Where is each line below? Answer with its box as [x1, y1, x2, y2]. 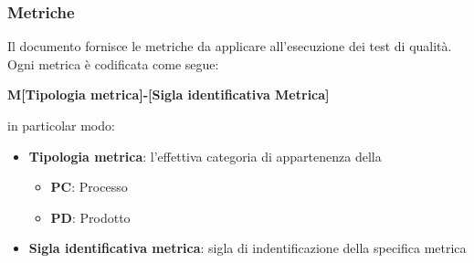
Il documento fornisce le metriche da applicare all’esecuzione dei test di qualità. [7, 37, 452, 56]
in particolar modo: [7, 116, 115, 134]
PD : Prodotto [50, 207, 131, 226]
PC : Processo [50, 177, 128, 196]
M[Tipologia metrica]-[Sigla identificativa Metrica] [7, 85, 330, 104]
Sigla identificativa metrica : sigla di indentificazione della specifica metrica [28, 238, 467, 258]
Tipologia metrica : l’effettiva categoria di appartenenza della [28, 146, 382, 165]
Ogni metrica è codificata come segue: [7, 54, 219, 73]
